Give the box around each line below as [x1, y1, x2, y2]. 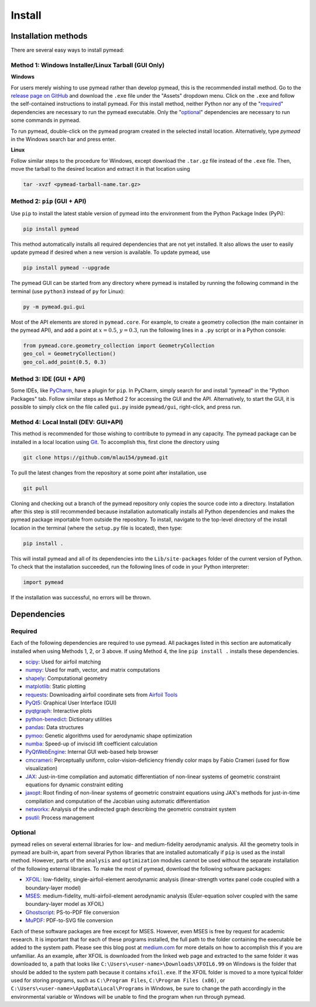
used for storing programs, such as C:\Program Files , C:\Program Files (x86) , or [11, 977, 225, 984]
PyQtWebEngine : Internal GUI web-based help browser [25, 748, 159, 755]
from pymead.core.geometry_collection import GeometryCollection [23, 342, 215, 349]
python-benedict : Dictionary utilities [25, 716, 112, 723]
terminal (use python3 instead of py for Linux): [11, 287, 125, 295]
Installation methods [11, 31, 88, 41]
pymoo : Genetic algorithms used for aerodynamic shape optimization [25, 732, 193, 739]
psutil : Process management [25, 814, 95, 821]
